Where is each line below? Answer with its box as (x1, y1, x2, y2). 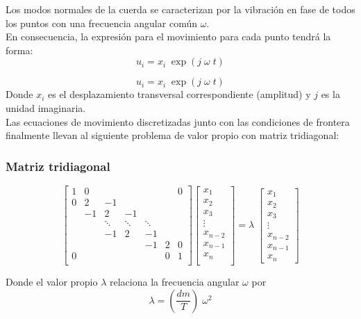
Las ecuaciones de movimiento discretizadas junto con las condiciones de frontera (6, 114, 350, 129)
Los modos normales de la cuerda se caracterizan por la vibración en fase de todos (6, 2, 355, 16)
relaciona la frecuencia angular (110, 275, 240, 289)
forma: (6, 42, 33, 57)
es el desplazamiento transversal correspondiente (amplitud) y (48, 87, 311, 101)
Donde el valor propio (6, 275, 98, 289)
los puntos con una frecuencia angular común (6, 15, 197, 30)
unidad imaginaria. (6, 100, 86, 115)
